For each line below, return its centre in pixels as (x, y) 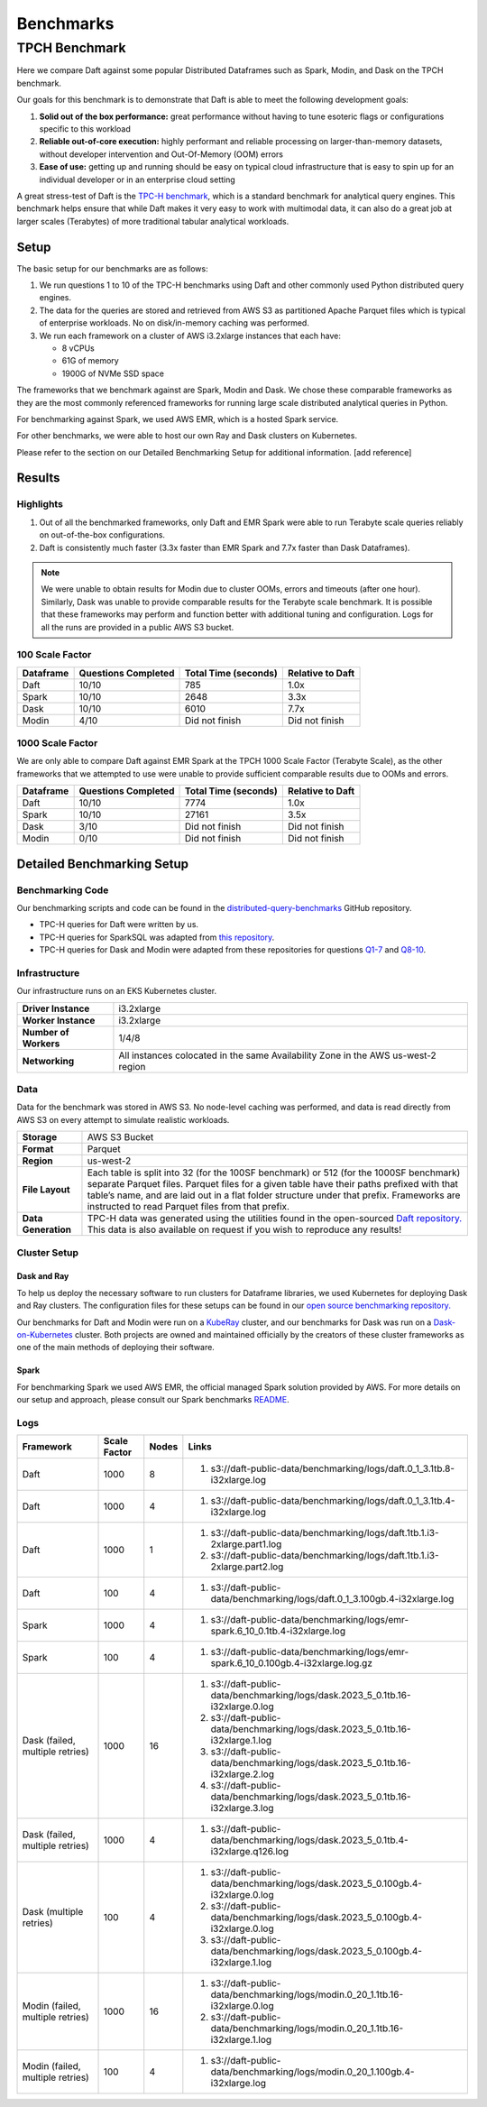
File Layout (46, 1190)
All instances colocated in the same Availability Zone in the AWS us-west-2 (277, 1055)
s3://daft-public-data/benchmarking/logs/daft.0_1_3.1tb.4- (333, 1501)
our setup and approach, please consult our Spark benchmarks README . (153, 1400)
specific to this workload (85, 129)
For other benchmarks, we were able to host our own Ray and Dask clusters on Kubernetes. (187, 436)
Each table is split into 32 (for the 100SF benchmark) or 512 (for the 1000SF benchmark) (274, 1173)
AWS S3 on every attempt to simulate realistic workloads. (123, 1119)
